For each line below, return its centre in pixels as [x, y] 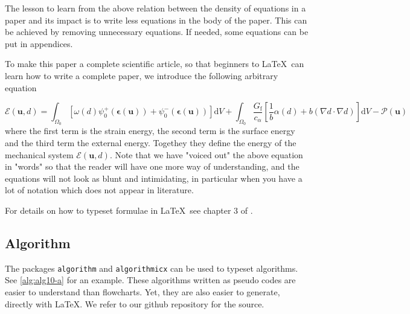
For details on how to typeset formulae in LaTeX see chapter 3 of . [129, 210]
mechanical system [39, 154]
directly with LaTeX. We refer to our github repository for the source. [135, 303]
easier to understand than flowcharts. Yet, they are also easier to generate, [143, 291]
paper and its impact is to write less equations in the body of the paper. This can [156, 20]
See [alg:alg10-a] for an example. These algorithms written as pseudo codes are [150, 280]
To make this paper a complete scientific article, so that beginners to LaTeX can [155, 64]
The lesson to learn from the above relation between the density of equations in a [155, 8]
